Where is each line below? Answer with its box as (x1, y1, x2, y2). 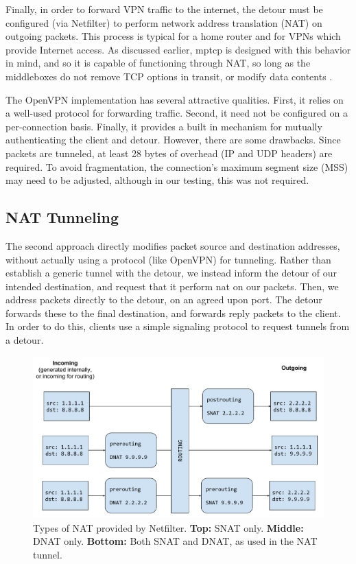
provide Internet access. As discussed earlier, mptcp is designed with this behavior (5, 42, 351, 56)
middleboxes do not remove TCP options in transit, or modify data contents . (5, 69, 333, 83)
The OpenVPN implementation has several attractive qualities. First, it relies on (5, 92, 344, 106)
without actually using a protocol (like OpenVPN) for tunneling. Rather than (5, 252, 331, 266)
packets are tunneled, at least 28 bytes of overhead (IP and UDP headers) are (5, 145, 333, 160)
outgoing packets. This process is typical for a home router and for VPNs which (5, 29, 341, 43)
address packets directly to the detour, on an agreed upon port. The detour (5, 292, 322, 307)
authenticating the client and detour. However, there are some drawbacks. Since (5, 132, 341, 147)
